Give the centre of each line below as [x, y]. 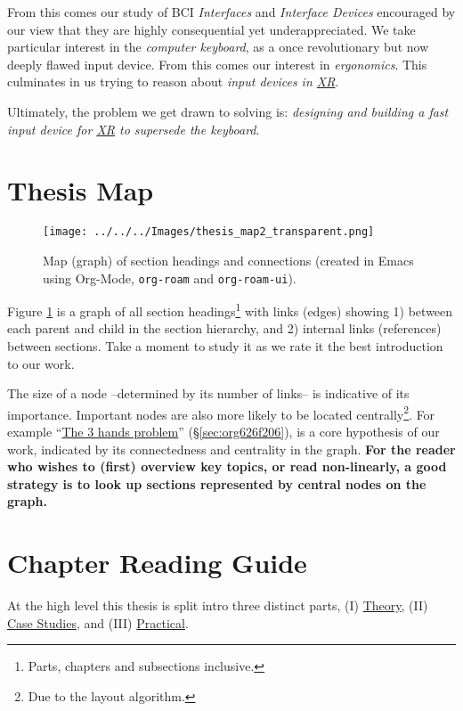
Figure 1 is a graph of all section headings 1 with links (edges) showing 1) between [230, 310]
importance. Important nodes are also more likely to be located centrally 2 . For [221, 413]
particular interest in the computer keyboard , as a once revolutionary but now [218, 47]
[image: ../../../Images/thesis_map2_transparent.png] [209, 232]
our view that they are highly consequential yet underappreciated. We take [211, 29]
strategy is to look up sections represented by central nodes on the [217, 483]
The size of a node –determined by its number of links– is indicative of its [208, 393]
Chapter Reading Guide [157, 563]
